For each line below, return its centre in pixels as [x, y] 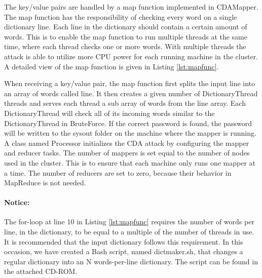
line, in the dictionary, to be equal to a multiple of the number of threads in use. [129, 232]
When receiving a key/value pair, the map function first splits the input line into [130, 83]
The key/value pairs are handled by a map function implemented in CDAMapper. [131, 7]
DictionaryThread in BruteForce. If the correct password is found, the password [128, 123]
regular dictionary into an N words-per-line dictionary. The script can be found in [131, 261]
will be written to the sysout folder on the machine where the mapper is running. [130, 133]
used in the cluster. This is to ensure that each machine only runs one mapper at [130, 162]
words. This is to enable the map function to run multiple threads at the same [126, 36]
